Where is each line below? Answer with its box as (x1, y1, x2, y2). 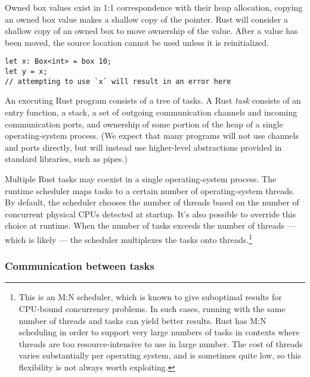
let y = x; (5, 67, 48, 76)
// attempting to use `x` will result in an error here (5, 77, 231, 86)
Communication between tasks (5, 258, 154, 273)
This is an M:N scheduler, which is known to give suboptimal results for (18, 291, 282, 303)
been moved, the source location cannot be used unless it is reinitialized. (5, 36, 269, 48)
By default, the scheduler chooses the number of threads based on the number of (5, 196, 299, 208)
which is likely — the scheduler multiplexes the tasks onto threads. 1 (5, 231, 253, 245)
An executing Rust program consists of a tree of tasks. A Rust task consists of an (5, 94, 301, 107)
